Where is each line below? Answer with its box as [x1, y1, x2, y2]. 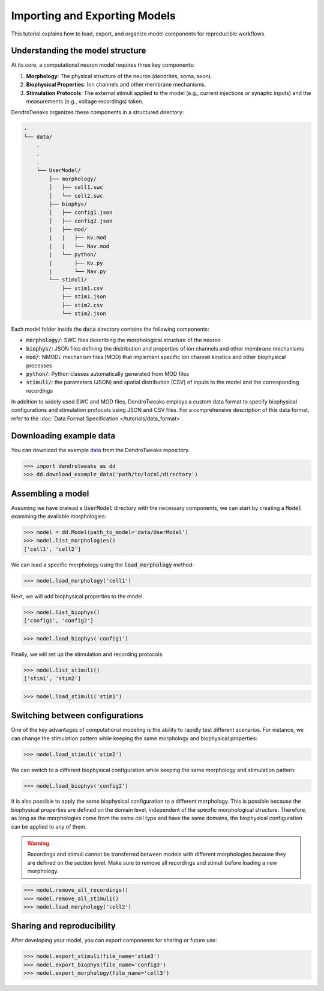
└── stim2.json [61, 310, 106, 317]
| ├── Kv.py [49, 259, 103, 266]
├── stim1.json [61, 293, 106, 300]
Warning [27, 839, 49, 847]
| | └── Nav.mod [49, 242, 110, 250]
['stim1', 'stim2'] [23, 675, 81, 682]
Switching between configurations [11, 710, 144, 721]
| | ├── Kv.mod [49, 235, 106, 241]
